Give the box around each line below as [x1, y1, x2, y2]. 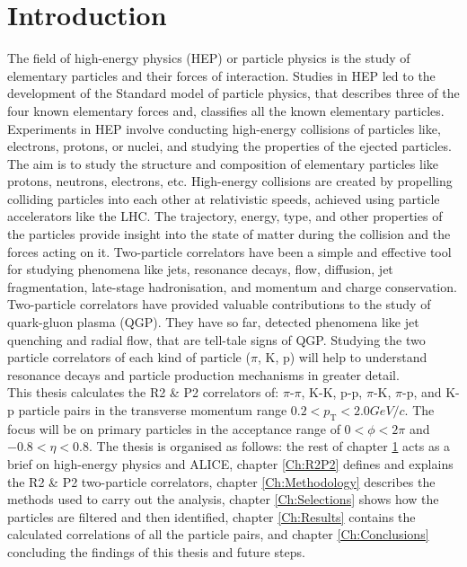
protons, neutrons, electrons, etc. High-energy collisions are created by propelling [7, 172, 453, 190]
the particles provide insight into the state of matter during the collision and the [7, 225, 451, 244]
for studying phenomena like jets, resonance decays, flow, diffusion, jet [7, 260, 393, 279]
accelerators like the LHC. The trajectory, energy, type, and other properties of [7, 207, 443, 226]
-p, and [401, 383, 442, 402]
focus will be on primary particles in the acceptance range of [7, 419, 340, 438]
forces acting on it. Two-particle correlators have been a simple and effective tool [7, 242, 452, 261]
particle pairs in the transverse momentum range [18, 401, 287, 419]
